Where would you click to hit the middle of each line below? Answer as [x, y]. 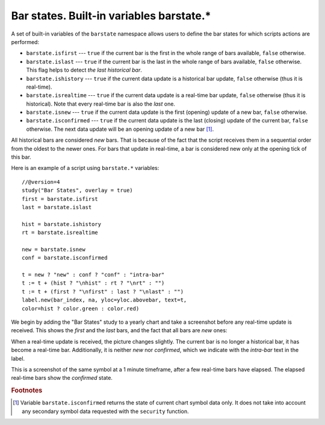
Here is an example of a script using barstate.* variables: [85, 168]
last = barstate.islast [57, 207]
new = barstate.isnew [54, 249]
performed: [25, 42]
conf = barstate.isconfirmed [65, 258]
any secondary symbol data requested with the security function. [105, 411]
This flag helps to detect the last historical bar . [84, 70]
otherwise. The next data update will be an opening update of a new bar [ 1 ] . [120, 129]
